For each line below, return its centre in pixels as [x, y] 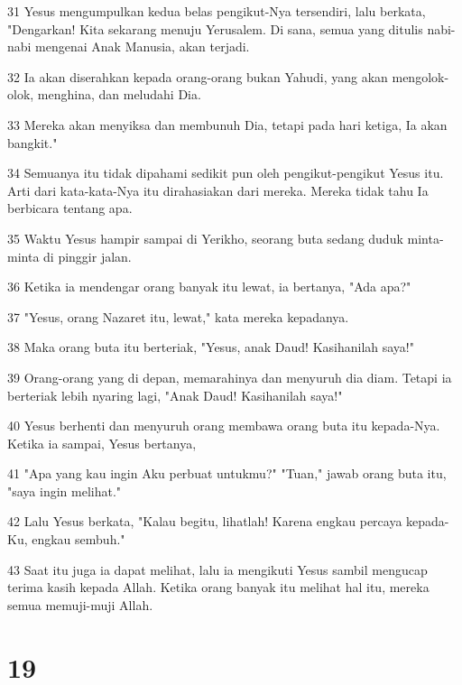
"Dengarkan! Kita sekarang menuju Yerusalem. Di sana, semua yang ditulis [215, 28]
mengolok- [420, 76]
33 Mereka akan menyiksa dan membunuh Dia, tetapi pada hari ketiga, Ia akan [227, 124]
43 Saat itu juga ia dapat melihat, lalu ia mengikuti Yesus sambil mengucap [217, 569]
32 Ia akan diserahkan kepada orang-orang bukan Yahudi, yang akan [198, 76]
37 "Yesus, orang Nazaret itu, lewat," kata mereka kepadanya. [178, 316]
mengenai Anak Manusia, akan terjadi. [143, 46]
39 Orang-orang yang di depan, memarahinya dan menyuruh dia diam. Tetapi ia [230, 377]
